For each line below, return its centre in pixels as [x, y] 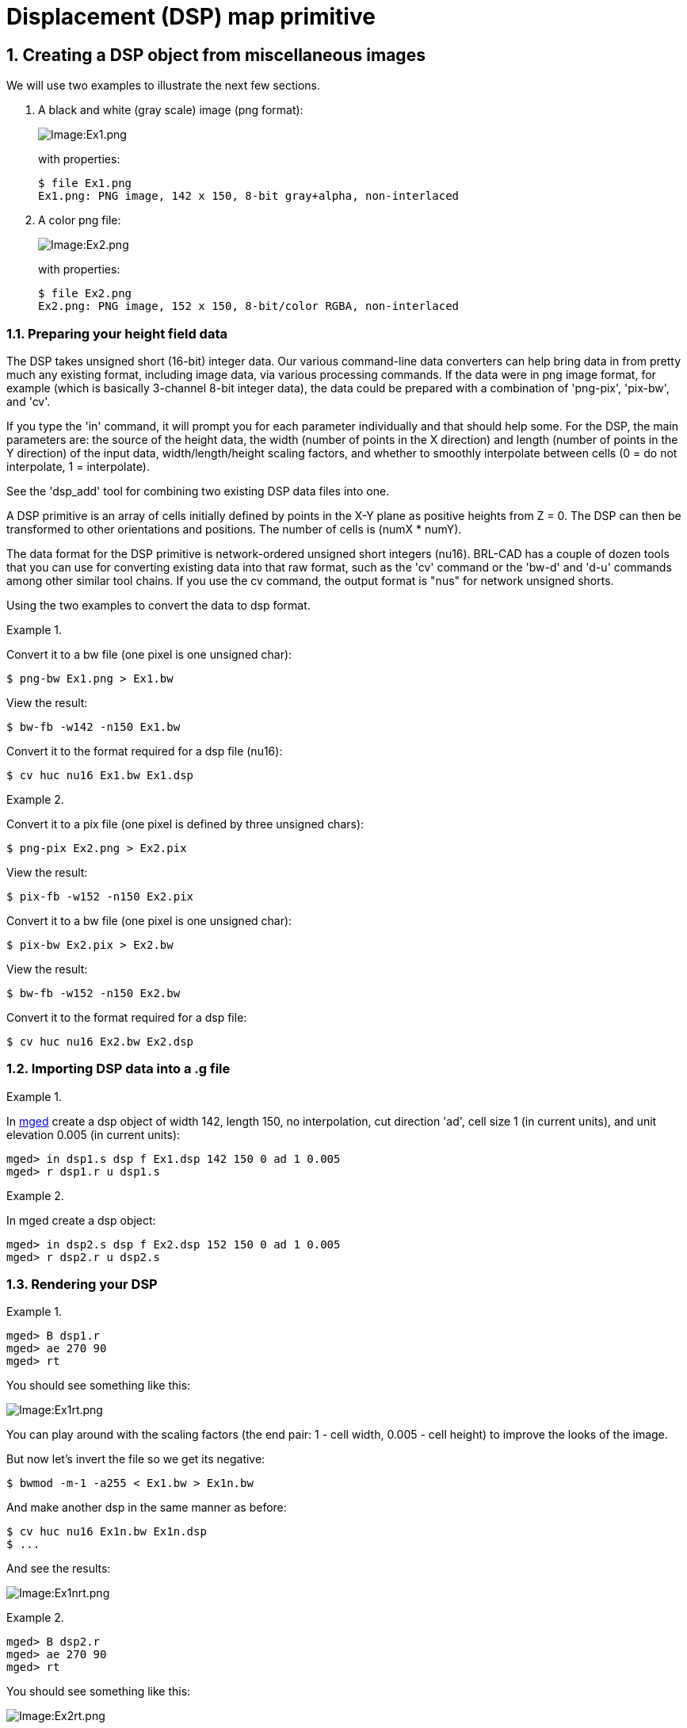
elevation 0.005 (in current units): [94, 1134]
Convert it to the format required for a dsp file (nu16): [145, 751]
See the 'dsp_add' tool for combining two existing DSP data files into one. [198, 491]
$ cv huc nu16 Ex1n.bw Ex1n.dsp [107, 1532]
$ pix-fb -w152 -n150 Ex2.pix [100, 896]
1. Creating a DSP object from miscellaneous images [216, 55]
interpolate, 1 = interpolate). [78, 466]
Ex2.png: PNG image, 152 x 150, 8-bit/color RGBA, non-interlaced [249, 306]
